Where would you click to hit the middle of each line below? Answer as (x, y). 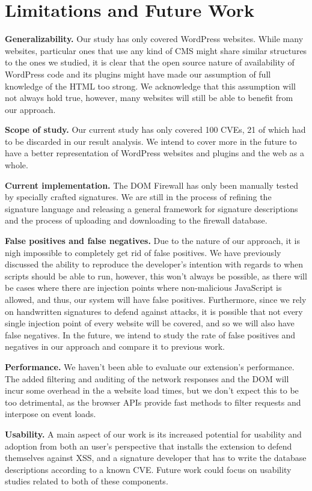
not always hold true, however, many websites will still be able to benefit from (149, 98)
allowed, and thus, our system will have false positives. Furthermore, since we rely (156, 299)
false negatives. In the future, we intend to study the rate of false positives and (150, 334)
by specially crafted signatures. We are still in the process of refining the (138, 197)
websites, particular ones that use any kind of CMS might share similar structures (156, 50)
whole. (17, 165)
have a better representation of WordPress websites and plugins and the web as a (154, 153)
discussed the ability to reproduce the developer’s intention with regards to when (154, 264)
